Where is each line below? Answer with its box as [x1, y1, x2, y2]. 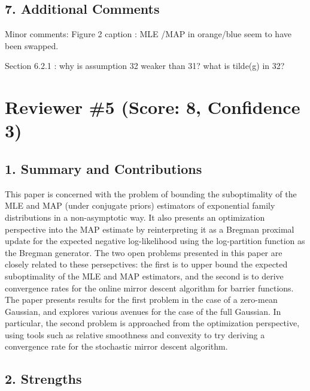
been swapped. [5, 39, 59, 52]
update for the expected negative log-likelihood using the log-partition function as [5, 234, 305, 247]
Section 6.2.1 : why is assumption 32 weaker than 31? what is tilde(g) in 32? [5, 59, 285, 72]
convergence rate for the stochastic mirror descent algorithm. [5, 340, 228, 353]
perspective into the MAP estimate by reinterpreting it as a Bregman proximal [5, 222, 294, 235]
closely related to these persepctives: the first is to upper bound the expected [5, 258, 288, 270]
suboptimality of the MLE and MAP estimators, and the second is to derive [5, 269, 284, 282]
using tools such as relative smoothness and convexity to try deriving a [5, 328, 265, 341]
